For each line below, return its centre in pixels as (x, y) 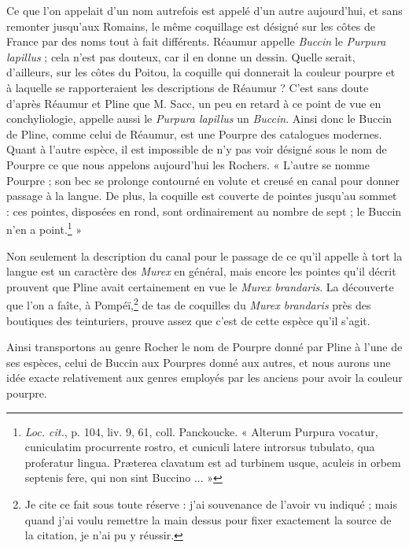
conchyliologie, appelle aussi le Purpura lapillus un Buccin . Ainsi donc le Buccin (199, 118)
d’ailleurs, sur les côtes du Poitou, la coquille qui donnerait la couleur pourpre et (201, 72)
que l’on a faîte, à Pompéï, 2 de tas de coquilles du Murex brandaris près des (189, 304)
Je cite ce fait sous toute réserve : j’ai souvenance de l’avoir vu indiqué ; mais (211, 504)
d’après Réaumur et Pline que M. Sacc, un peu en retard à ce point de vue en (194, 103)
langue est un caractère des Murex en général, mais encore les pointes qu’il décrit (201, 271)
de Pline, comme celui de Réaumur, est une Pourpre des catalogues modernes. (194, 133)
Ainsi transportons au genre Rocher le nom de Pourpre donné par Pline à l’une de (204, 347)
